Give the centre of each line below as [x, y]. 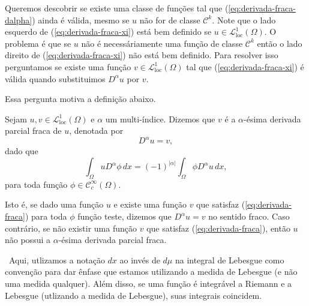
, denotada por [96, 130]
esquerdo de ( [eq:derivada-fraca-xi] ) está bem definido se [108, 31]
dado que [22, 151]
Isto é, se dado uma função [54, 204]
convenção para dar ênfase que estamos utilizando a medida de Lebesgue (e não [151, 271]
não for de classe [170, 19]
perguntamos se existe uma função [68, 66]
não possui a [28, 240]
